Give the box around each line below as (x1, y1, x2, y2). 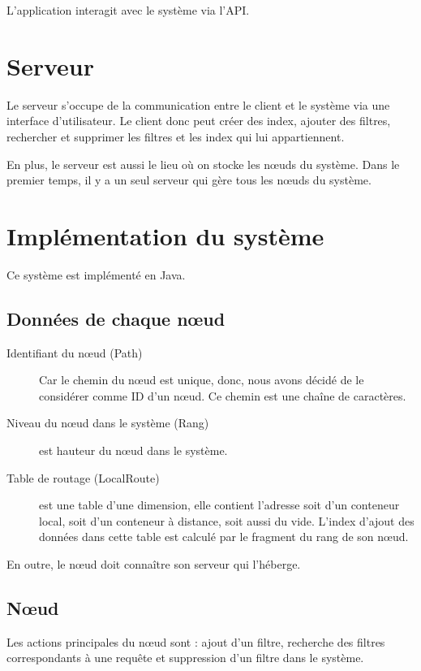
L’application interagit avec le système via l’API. (6, 2, 250, 18)
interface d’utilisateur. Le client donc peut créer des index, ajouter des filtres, (6, 112, 391, 129)
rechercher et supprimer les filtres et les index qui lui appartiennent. (6, 128, 345, 145)
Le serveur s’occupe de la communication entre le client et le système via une (6, 96, 390, 113)
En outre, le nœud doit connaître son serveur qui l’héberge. (6, 555, 301, 572)
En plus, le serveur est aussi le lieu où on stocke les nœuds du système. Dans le (6, 155, 400, 172)
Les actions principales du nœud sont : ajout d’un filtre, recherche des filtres (6, 633, 385, 650)
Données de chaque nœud (6, 305, 226, 331)
